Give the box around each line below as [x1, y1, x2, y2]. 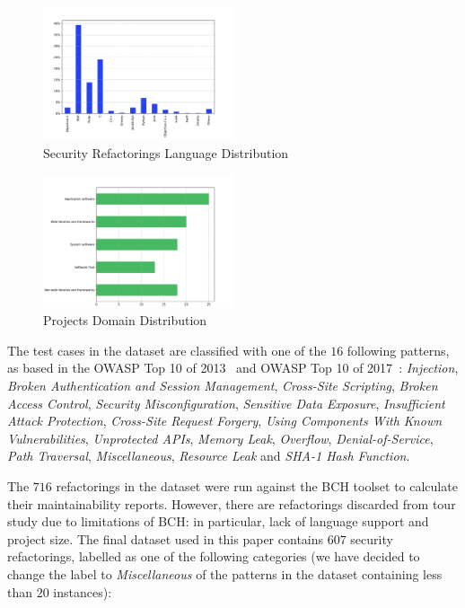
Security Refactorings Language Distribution [43, 143, 289, 162]
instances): [53, 582, 112, 601]
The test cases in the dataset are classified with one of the [7, 340, 327, 359]
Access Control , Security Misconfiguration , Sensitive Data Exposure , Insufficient [7, 393, 445, 412]
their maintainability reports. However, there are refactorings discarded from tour [7, 494, 456, 513]
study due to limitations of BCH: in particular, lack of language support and [7, 512, 429, 531]
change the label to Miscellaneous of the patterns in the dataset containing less [7, 564, 443, 583]
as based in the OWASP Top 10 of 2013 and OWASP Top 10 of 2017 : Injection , [7, 358, 459, 377]
